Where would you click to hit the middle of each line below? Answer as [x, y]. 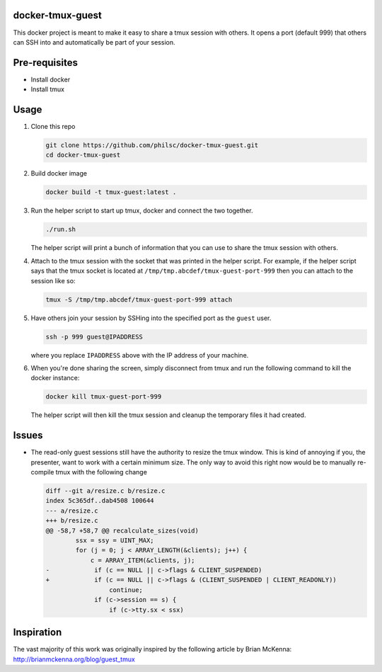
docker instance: [55, 378]
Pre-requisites [45, 63]
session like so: [53, 280]
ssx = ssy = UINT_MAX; [115, 540]
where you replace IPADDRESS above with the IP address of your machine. [140, 355]
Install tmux [48, 89]
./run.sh [61, 229]
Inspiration [37, 633]
